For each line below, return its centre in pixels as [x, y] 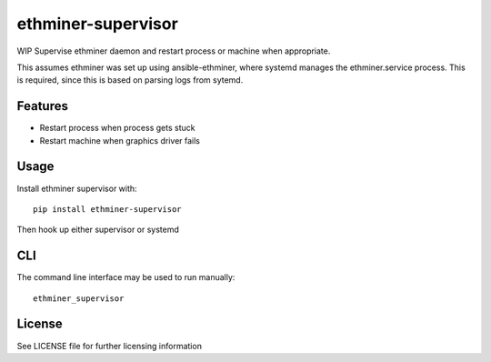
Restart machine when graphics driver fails [120, 140]
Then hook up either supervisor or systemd [98, 230]
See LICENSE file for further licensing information [109, 346]
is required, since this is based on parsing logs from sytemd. [130, 80]
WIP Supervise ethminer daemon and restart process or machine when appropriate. [174, 51]
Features [42, 106]
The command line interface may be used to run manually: [126, 277]
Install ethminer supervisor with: [77, 188]
